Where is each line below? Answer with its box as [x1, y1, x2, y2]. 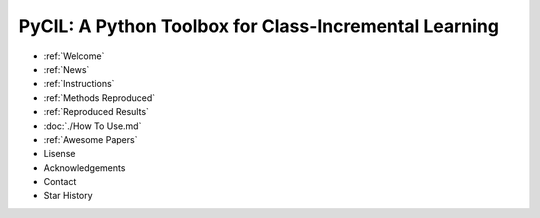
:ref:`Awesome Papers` [43, 133, 138, 145]
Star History [43, 190, 94, 202]
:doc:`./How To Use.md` [43, 120, 142, 132]
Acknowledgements [43, 161, 126, 174]
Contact [43, 176, 77, 188]
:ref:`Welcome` [43, 50, 105, 62]
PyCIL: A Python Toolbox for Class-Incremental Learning [18, 15, 500, 37]
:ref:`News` [43, 63, 90, 75]
